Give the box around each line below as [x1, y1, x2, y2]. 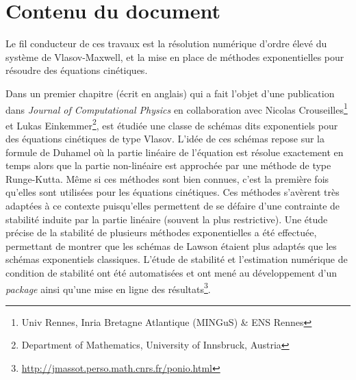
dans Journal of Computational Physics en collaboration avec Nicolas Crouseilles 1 [5, 100, 348, 116]
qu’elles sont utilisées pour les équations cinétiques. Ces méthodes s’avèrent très [5, 185, 340, 199]
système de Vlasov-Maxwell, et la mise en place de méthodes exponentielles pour [5, 49, 344, 64]
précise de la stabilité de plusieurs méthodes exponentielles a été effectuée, [5, 225, 317, 240]
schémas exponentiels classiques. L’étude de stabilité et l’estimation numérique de [5, 252, 348, 266]
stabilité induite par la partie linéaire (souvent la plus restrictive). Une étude [5, 212, 328, 226]
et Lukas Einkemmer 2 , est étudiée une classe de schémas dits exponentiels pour [5, 116, 338, 132]
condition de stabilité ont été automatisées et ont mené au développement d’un [5, 265, 337, 279]
